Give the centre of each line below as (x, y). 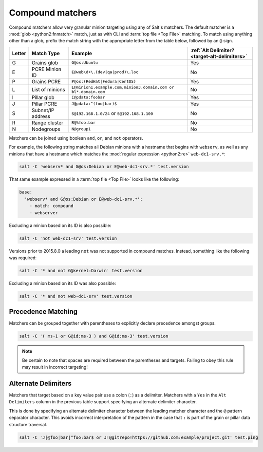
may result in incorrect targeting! (55, 367)
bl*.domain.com (88, 92)
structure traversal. (28, 424)
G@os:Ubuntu (85, 63)
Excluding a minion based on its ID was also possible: (63, 283)
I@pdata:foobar (88, 97)
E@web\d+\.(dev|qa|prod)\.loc (105, 72)
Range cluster (47, 123)
